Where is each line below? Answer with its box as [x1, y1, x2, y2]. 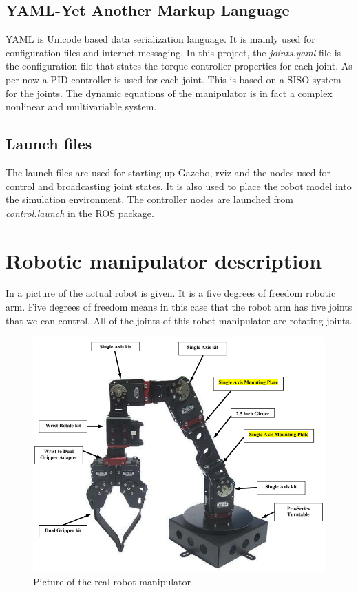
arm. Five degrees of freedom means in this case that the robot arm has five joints [6, 300, 352, 314]
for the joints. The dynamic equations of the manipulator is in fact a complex [6, 85, 333, 100]
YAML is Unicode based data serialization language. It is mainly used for [6, 32, 315, 46]
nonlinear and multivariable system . [6, 99, 157, 114]
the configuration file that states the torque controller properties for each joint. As [6, 59, 352, 73]
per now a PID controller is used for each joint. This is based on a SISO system [6, 72, 341, 86]
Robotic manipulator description [6, 246, 322, 274]
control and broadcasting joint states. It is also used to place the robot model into [6, 178, 352, 193]
